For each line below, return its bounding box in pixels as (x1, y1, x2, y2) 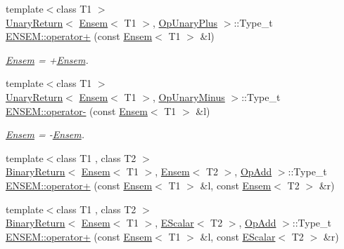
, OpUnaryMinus (152, 89, 225, 104)
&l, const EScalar (200, 229, 276, 243)
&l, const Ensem (200, 177, 272, 192)
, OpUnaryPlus (152, 15, 218, 29)
